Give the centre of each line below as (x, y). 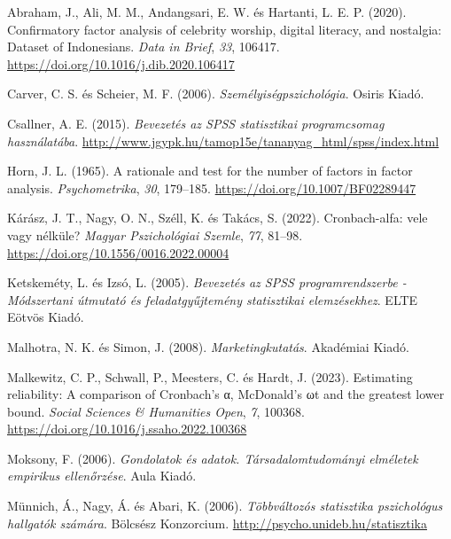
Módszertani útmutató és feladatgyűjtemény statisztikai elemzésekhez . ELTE (213, 299)
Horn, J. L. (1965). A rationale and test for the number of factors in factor (210, 171)
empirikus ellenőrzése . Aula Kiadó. (102, 476)
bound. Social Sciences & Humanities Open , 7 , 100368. (156, 411)
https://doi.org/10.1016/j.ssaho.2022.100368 (127, 429)
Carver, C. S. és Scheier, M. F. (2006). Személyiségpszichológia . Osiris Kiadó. (216, 94)
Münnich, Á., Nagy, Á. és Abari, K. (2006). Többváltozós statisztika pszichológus (225, 506)
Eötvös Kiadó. (46, 317)
